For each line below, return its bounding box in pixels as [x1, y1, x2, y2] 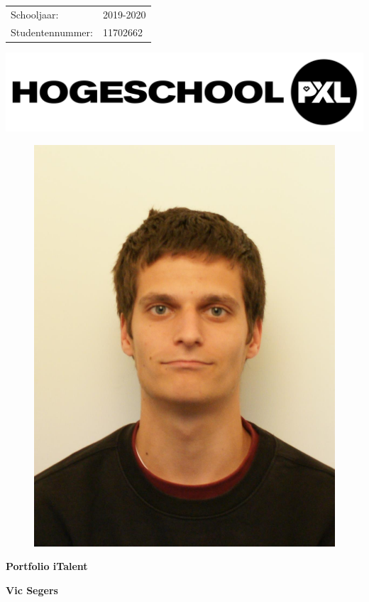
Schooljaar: [11, 6, 59, 21]
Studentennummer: [11, 24, 93, 39]
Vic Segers [6, 583, 58, 598]
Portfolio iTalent [6, 559, 88, 574]
